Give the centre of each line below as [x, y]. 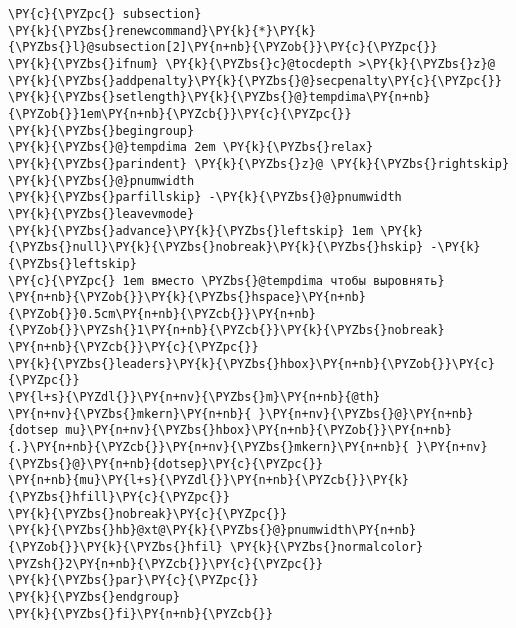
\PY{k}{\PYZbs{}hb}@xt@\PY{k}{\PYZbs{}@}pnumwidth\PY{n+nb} [212, 530]
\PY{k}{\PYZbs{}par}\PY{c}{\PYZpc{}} [133, 580]
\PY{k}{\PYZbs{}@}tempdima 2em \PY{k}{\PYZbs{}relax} [191, 147]
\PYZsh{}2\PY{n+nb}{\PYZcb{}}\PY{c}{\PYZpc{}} [165, 563]
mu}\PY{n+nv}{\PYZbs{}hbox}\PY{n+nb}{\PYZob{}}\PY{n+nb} [258, 430]
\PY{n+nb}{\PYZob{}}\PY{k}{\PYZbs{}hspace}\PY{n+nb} [187, 297]
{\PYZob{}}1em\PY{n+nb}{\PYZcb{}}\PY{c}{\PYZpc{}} [180, 113]
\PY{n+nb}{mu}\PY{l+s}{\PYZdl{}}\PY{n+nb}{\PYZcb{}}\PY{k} [208, 480]
